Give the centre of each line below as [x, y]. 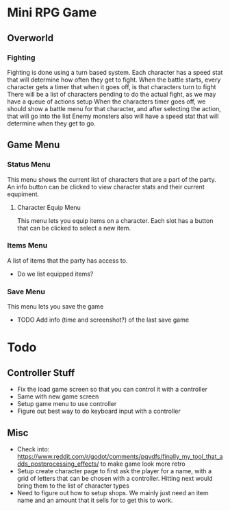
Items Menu [27, 246]
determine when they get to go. [51, 123]
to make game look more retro [143, 464]
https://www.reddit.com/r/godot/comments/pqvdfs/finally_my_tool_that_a [120, 456]
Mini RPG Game [52, 13]
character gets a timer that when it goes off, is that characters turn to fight [112, 86]
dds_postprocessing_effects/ [58, 464]
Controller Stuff [41, 373]
